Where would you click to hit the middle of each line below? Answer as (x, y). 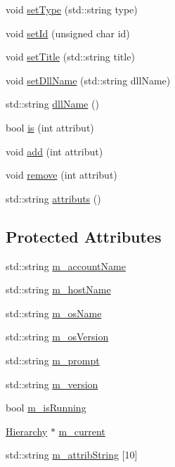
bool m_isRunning (46, 408)
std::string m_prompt (53, 360)
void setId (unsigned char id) (68, 33)
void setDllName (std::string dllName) (88, 80)
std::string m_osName (54, 313)
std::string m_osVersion (57, 337)
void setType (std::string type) (72, 9)
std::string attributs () (53, 198)
